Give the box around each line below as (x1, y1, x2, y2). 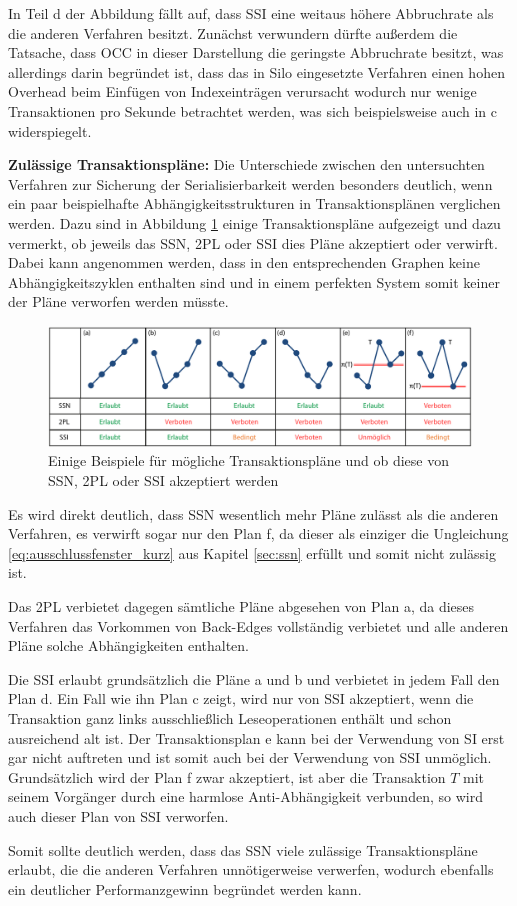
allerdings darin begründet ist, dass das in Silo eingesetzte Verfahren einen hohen (8, 61, 505, 82)
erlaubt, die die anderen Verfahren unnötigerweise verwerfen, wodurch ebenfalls (8, 859, 494, 880)
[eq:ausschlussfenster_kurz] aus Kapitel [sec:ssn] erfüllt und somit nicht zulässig (8, 542, 496, 563)
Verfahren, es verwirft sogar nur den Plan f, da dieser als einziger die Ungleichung (8, 523, 509, 544)
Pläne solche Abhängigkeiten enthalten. (8, 635, 250, 656)
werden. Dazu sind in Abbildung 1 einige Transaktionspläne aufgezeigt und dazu (8, 212, 501, 233)
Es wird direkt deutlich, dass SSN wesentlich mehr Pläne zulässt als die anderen (8, 503, 499, 524)
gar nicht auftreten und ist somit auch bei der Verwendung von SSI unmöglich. (8, 747, 492, 768)
